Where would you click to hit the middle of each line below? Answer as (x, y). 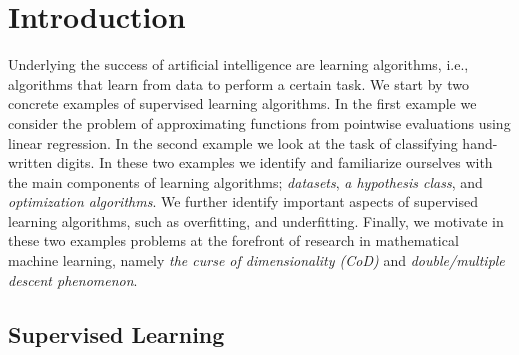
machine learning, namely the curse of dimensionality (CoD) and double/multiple (256, 260)
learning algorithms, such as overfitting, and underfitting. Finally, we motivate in (256, 220)
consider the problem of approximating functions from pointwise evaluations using (259, 122)
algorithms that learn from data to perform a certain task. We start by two (238, 83)
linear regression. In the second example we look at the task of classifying (233, 142)
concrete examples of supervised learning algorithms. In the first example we (242, 103)
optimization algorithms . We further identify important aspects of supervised (243, 201)
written (30, 162)
